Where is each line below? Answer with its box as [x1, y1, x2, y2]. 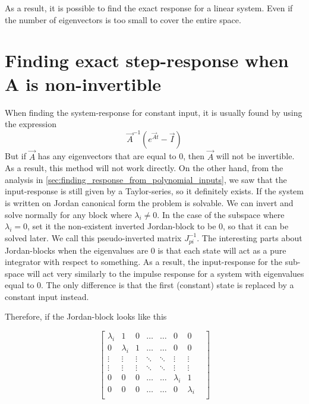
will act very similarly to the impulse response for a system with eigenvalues [27, 267, 304, 279]
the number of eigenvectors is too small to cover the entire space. [5, 13, 241, 26]
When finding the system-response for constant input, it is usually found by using [5, 106, 302, 118]
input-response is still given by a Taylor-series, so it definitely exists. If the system [5, 185, 304, 197]
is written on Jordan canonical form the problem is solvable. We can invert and [5, 197, 294, 209]
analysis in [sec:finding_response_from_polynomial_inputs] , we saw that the [5, 173, 287, 185]
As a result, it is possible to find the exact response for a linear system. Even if [5, 2, 293, 14]
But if [5, 150, 26, 162]
